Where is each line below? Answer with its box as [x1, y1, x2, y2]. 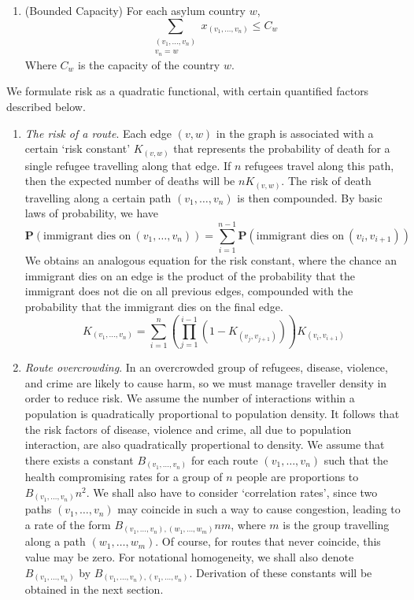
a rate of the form [24, 516, 111, 532]
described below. [6, 98, 86, 114]
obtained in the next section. [24, 581, 164, 598]
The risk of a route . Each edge [24, 124, 172, 141]
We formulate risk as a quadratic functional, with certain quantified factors [6, 83, 369, 99]
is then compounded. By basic [237, 189, 383, 206]
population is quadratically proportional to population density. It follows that [24, 405, 400, 421]
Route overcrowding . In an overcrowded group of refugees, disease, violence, [24, 359, 388, 376]
